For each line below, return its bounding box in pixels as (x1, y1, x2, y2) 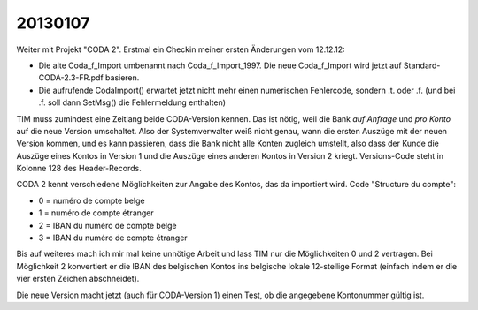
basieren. (104, 72, 140, 83)
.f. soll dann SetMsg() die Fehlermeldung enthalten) (38, 97, 226, 108)
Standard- (403, 60, 441, 71)
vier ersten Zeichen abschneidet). (16, 274, 140, 284)
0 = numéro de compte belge (38, 195, 145, 206)
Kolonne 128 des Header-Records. (16, 163, 142, 174)
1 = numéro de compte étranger (38, 208, 154, 218)
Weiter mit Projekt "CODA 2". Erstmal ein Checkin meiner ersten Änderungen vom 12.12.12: (16, 44, 345, 55)
